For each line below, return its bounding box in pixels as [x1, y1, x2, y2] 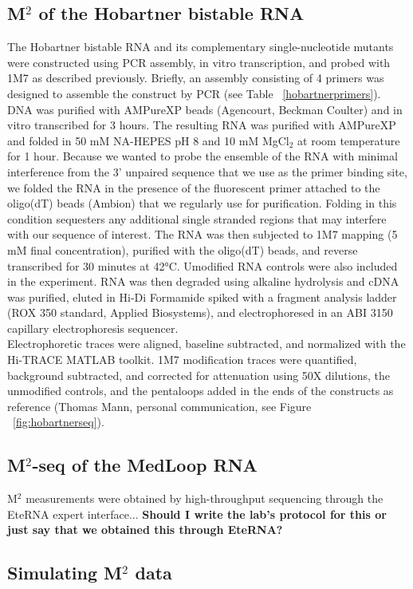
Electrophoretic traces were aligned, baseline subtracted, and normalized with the [7, 335, 406, 352]
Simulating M [7, 560, 122, 585]
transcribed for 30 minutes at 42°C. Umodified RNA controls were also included [7, 257, 398, 274]
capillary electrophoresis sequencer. [7, 319, 179, 336]
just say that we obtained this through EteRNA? [7, 521, 283, 538]
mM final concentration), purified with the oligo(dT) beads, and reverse [7, 241, 358, 258]
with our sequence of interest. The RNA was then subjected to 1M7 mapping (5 [7, 226, 398, 243]
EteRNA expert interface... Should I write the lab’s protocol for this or [7, 505, 387, 522]
